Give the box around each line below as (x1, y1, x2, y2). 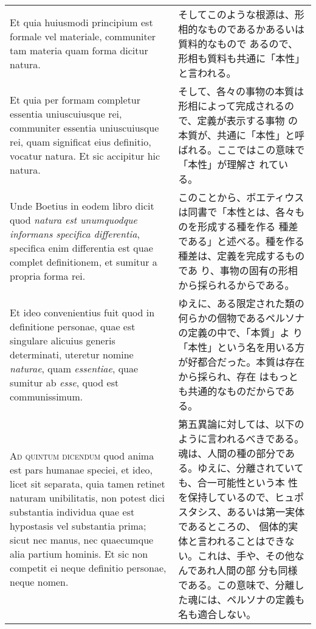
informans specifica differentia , (10, 227, 140, 241)
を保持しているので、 (178, 490, 275, 504)
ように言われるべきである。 (178, 432, 304, 446)
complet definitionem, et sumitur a (10, 255, 157, 269)
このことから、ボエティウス (178, 190, 304, 204)
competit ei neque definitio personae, (10, 561, 167, 575)
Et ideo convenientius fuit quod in (10, 305, 155, 319)
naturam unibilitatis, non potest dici (10, 491, 165, 505)
